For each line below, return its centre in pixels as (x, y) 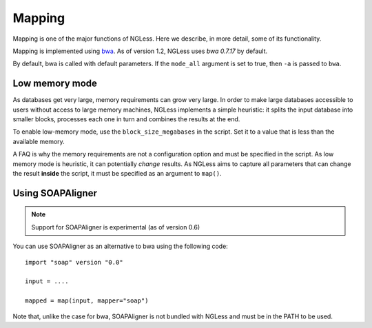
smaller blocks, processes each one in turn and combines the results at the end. (126, 119)
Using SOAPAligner (55, 193)
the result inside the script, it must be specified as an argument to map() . (117, 173)
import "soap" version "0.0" (74, 262)
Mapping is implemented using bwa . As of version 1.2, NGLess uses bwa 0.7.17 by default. (140, 51)
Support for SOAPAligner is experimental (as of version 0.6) (116, 227)
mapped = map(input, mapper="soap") (87, 301)
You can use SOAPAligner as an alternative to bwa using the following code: (121, 246)
